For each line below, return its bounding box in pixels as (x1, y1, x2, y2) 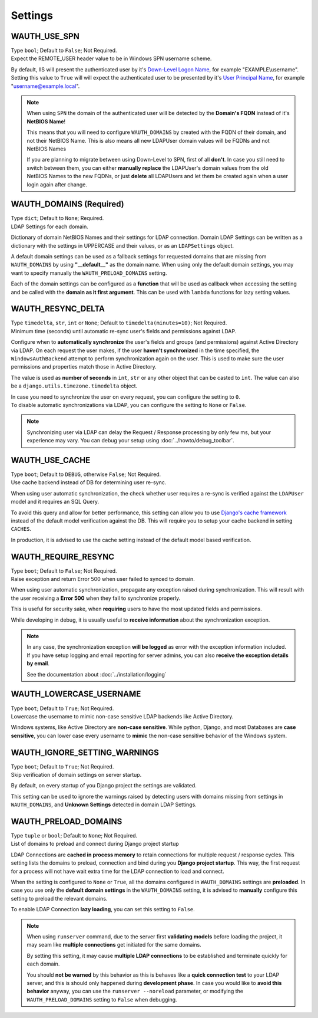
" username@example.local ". (11, 83, 80, 90)
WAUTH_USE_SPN (11, 31, 79, 41)
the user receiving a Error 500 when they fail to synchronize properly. (11, 595, 181, 602)
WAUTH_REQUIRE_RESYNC (11, 551, 115, 561)
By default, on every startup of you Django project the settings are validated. (11, 782, 197, 789)
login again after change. (26, 180, 88, 188)
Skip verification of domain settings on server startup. (11, 771, 142, 778)
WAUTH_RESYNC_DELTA (11, 304, 105, 314)
